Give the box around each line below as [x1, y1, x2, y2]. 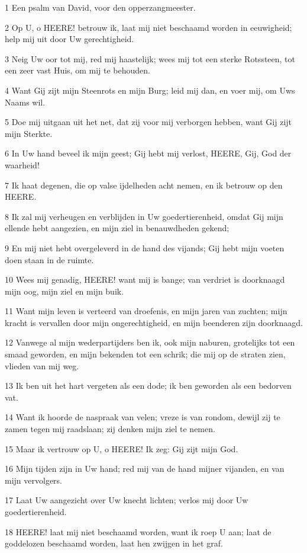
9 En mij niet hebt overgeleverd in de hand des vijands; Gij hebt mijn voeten [5, 241, 285, 254]
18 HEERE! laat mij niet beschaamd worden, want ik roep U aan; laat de [5, 525, 272, 538]
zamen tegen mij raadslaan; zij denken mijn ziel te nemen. [5, 423, 215, 435]
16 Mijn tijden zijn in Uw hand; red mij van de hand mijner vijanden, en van [5, 462, 285, 475]
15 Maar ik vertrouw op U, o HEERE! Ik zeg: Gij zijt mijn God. [5, 442, 238, 455]
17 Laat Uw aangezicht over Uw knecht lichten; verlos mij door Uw [5, 494, 248, 506]
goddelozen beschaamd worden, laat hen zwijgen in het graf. [5, 537, 223, 549]
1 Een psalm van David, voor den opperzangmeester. [5, 1, 196, 13]
